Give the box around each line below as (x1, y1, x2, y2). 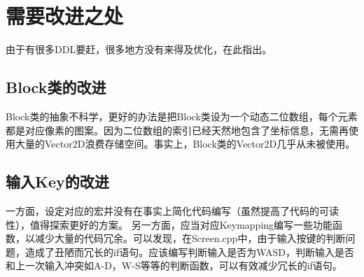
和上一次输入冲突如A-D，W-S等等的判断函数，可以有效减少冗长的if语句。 (6, 258, 342, 273)
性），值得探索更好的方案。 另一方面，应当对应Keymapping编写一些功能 (6, 217, 333, 232)
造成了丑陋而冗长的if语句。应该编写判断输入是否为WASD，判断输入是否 (24, 244, 354, 259)
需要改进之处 (6, 1, 124, 30)
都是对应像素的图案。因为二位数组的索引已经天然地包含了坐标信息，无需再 (6, 122, 349, 137)
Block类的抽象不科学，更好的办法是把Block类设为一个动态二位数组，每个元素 (6, 108, 358, 123)
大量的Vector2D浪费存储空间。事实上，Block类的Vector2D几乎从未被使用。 (15, 136, 356, 151)
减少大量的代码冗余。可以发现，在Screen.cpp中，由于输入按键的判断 (34, 231, 346, 246)
